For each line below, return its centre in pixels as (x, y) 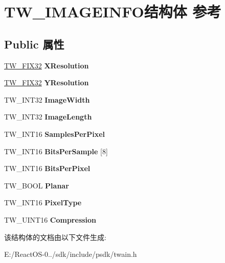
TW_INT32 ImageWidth (47, 99)
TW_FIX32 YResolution (47, 82)
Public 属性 (34, 44)
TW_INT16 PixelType (43, 202)
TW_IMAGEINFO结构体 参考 (113, 11)
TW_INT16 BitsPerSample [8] (56, 151)
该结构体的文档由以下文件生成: (55, 237)
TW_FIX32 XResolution (47, 65)
